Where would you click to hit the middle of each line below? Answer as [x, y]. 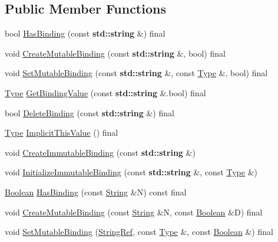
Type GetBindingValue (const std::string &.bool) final [105, 92]
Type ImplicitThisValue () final [62, 133]
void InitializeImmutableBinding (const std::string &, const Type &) [131, 172]
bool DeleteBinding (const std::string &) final [90, 112]
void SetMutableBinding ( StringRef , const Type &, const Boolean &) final [139, 232]
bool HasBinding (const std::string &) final [85, 33]
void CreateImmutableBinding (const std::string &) [100, 152]
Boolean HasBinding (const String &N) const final [96, 192]
